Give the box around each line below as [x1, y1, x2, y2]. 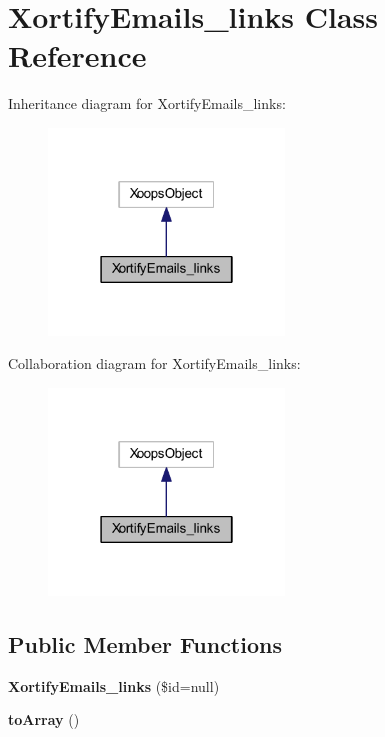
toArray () [8, 709, 80, 730]
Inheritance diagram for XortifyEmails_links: [8, 93, 286, 114]
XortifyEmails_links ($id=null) [8, 675, 220, 696]
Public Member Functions [8, 628, 282, 659]
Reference [8, 35, 147, 76]
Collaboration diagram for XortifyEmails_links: [8, 353, 301, 374]
